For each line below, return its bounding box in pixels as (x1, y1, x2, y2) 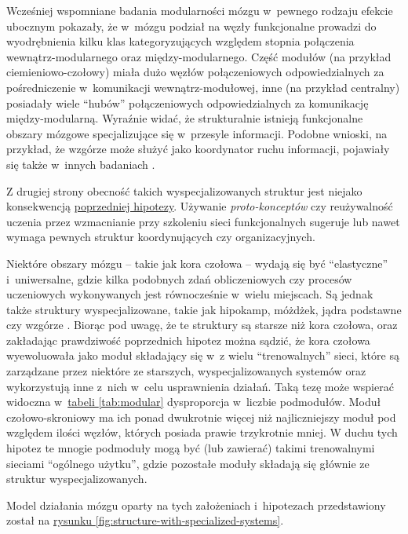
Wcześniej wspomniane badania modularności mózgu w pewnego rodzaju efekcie (6, 2, 393, 18)
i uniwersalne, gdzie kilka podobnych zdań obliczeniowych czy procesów (6, 270, 352, 287)
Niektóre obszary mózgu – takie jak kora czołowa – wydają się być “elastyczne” (6, 254, 388, 271)
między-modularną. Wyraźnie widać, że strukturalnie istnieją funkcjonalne (6, 110, 363, 126)
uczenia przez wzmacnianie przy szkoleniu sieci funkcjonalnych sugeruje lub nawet (6, 213, 400, 229)
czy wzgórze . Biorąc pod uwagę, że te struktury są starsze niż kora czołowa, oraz (6, 316, 398, 333)
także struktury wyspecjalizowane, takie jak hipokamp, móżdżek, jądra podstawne (6, 301, 402, 317)
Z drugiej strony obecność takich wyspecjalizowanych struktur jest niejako (6, 182, 362, 199)
